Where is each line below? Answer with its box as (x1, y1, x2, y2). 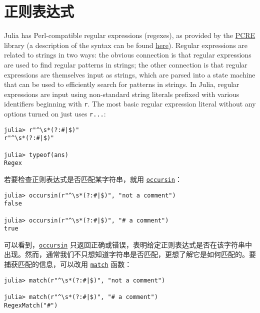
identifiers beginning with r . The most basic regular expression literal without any (4, 98, 256, 109)
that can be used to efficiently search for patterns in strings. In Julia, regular (4, 79, 239, 89)
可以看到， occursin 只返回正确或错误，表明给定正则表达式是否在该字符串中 (4, 239, 252, 249)
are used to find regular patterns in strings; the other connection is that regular (4, 59, 247, 69)
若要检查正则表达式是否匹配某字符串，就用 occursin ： (4, 173, 182, 184)
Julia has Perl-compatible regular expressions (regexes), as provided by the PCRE (4, 30, 255, 40)
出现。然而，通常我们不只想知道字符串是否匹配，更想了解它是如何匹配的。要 (4, 249, 256, 259)
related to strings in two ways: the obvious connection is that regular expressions (4, 49, 251, 60)
